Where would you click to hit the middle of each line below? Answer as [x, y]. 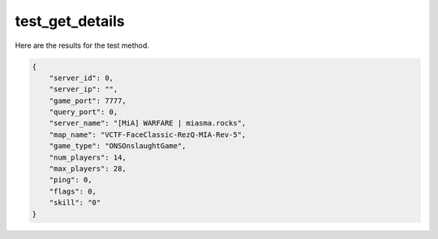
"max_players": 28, [88, 169]
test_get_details [70, 21]
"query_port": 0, [84, 112]
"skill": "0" [75, 203]
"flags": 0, [73, 191]
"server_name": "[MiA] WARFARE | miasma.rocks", [148, 123]
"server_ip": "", [84, 90]
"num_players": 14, [88, 157]
